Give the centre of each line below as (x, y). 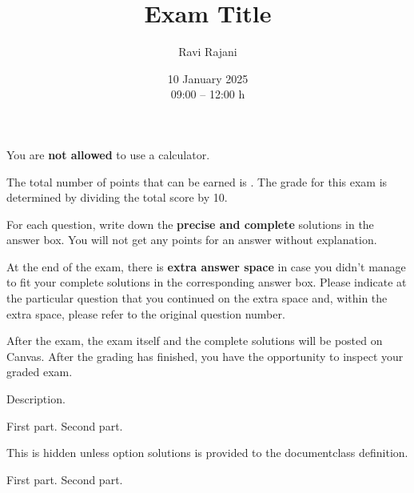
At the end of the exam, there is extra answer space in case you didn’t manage (206, 266)
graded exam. (40, 372)
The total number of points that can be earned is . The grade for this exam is (197, 181)
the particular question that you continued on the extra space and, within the (197, 298)
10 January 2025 (208, 78)
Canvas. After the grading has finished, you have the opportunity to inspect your (205, 356)
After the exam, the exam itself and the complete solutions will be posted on (195, 341)
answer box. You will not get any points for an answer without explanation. (192, 240)
